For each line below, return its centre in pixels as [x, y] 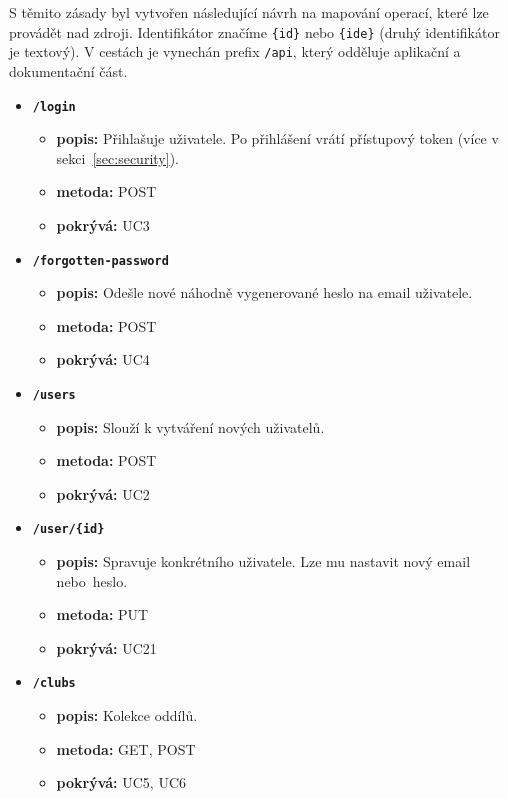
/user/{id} [68, 529]
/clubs [54, 683]
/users [54, 394]
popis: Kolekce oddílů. [127, 715]
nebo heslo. [92, 580]
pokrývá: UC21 [106, 647]
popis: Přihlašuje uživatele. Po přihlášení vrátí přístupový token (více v [277, 138]
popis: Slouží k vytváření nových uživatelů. [190, 426]
